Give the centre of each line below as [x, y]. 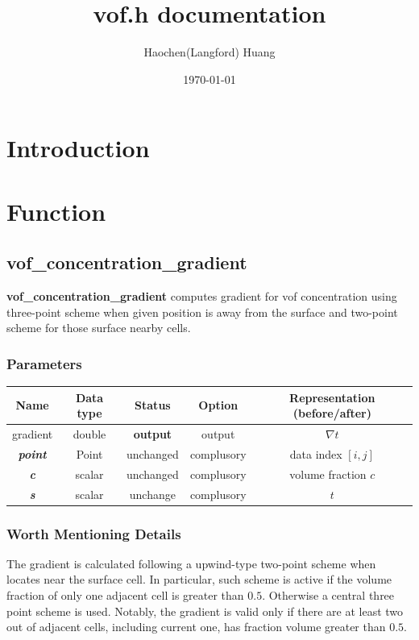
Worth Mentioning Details [94, 533]
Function [56, 211]
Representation [332, 397]
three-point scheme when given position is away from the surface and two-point [202, 312]
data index [316, 453]
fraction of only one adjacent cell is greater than [125, 595]
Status [153, 405]
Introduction [78, 148]
